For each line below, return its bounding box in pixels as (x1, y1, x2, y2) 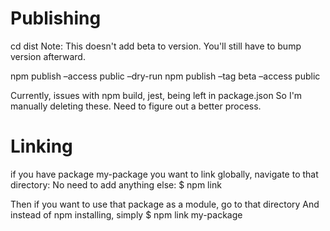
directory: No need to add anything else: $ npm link (10, 178, 222, 191)
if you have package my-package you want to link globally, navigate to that (10, 168, 319, 180)
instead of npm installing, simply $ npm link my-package (10, 208, 243, 221)
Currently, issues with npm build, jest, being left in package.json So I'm (10, 89, 303, 101)
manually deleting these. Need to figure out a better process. (10, 100, 262, 112)
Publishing (10, 7, 102, 30)
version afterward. (10, 50, 86, 62)
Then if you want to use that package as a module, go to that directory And (10, 198, 320, 210)
